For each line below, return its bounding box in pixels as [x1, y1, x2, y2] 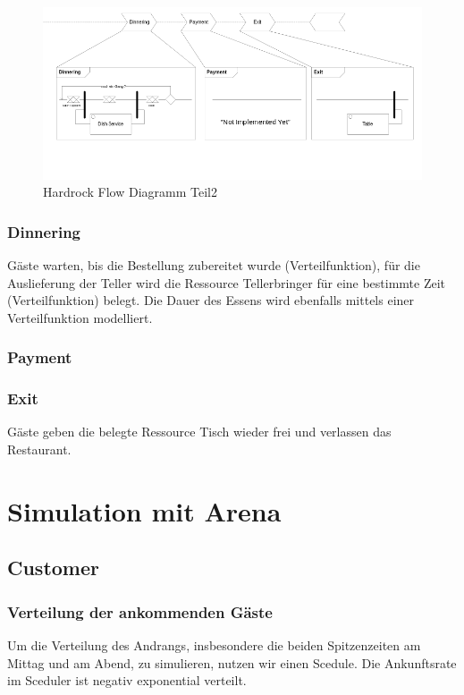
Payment [7, 346, 72, 369]
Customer [7, 554, 100, 581]
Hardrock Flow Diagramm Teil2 [43, 182, 217, 201]
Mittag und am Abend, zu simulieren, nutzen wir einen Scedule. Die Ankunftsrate [7, 653, 457, 672]
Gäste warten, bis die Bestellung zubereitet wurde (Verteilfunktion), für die [7, 255, 420, 274]
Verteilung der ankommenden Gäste [7, 600, 273, 623]
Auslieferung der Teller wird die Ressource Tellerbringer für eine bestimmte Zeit [7, 273, 446, 292]
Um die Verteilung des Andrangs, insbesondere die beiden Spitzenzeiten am [7, 635, 421, 654]
